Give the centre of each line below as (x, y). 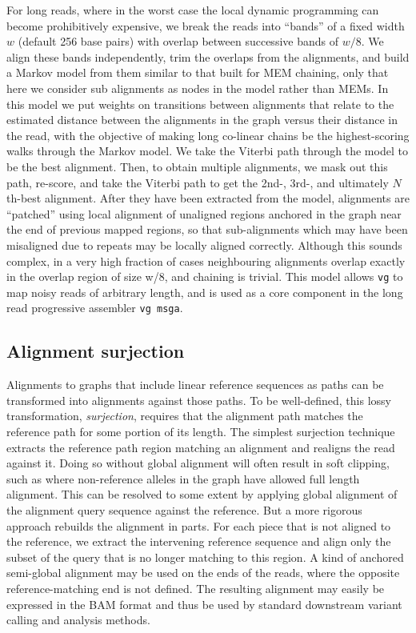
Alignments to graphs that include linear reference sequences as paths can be (195, 385)
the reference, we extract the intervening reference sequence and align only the (199, 541)
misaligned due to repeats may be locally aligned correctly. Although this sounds (204, 244)
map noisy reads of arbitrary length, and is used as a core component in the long (205, 292)
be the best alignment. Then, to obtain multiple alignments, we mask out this (197, 166)
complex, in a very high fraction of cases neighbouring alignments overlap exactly (206, 260)
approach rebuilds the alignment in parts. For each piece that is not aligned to (199, 525)
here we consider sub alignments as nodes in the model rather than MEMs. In (198, 88)
